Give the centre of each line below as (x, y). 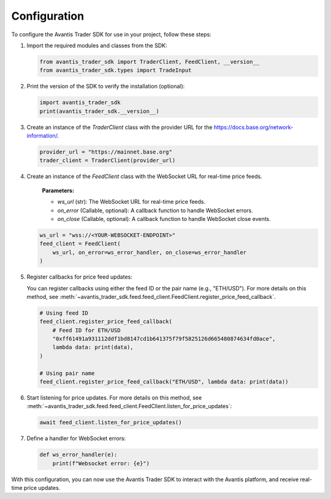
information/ (42, 136)
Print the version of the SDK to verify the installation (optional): (106, 87)
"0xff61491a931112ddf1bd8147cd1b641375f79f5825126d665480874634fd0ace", (164, 339)
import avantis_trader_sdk (80, 103)
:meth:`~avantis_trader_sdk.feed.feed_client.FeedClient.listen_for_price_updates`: (129, 406)
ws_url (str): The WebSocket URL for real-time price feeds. (131, 202)
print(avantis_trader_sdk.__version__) (99, 111)
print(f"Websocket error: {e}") (101, 463)
